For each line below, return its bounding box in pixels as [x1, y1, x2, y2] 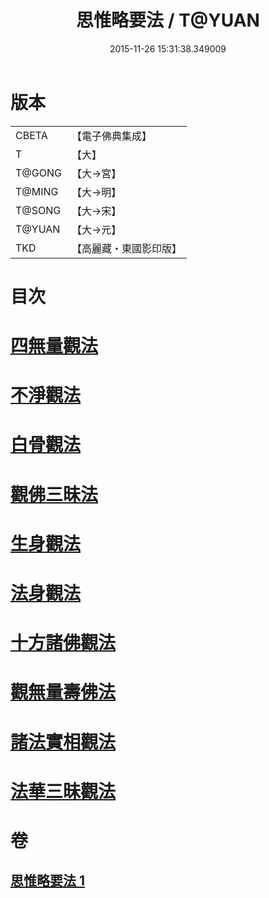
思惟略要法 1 [10, 872, 86, 890]
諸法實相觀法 [10, 731, 117, 753]
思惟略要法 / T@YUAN [76, 9, 260, 32]
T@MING [15, 184, 59, 198]
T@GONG [15, 166, 62, 180]
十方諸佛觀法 [10, 632, 117, 655]
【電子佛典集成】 [71, 129, 152, 143]
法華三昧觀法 [10, 780, 117, 803]
